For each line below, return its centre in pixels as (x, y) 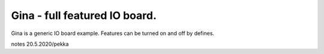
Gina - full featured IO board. (84, 15)
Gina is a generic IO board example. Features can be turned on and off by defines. (113, 33)
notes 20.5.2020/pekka (40, 44)
